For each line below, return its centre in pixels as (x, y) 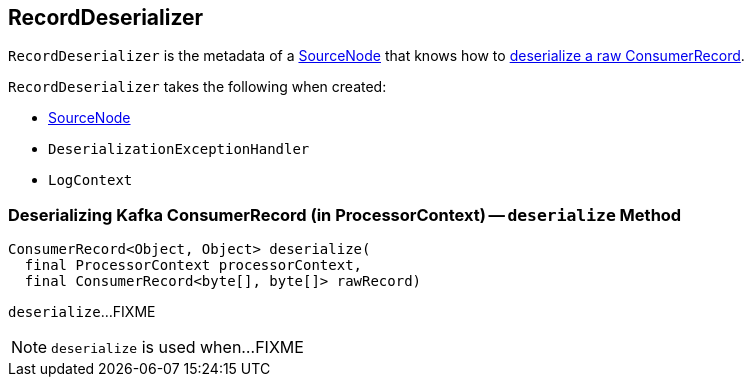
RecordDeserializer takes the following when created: (197, 87)
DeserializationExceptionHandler (179, 149)
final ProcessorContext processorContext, (193, 265)
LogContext (90, 180)
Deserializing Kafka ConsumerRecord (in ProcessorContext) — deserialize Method (345, 214)
